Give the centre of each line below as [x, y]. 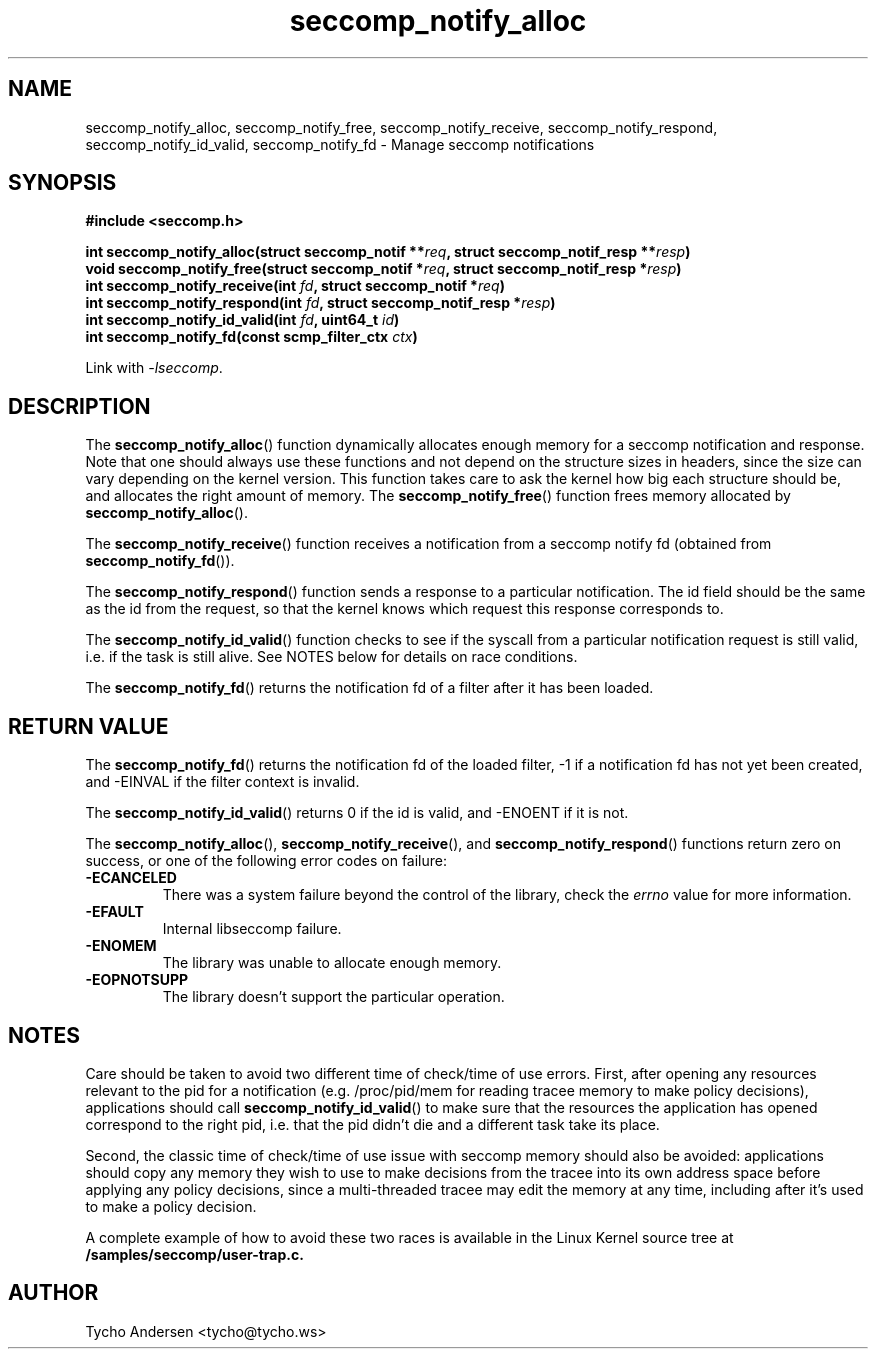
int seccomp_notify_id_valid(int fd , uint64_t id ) [242, 320]
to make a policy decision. [171, 1206]
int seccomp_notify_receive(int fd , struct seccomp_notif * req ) [295, 286]
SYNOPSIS [62, 183]
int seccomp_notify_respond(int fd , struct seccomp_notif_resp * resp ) [320, 303]
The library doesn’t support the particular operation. [333, 997]
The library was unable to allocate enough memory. [332, 963]
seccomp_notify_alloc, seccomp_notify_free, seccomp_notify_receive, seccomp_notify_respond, [401, 127]
